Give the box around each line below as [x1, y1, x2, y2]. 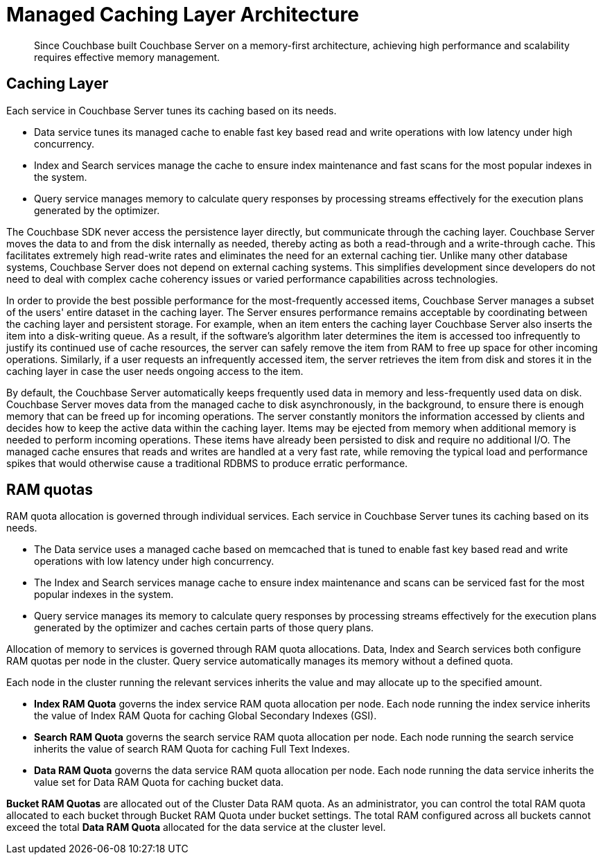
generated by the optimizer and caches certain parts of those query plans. [34, 622, 374, 634]
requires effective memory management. [34, 51, 220, 63]
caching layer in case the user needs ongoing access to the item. [6, 365, 304, 377]
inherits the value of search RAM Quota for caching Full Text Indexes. [34, 743, 350, 755]
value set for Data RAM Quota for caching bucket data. [34, 776, 284, 789]
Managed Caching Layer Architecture [6, 3, 359, 26]
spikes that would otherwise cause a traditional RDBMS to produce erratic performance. [6, 457, 408, 469]
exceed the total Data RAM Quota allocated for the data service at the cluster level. [6, 821, 386, 834]
